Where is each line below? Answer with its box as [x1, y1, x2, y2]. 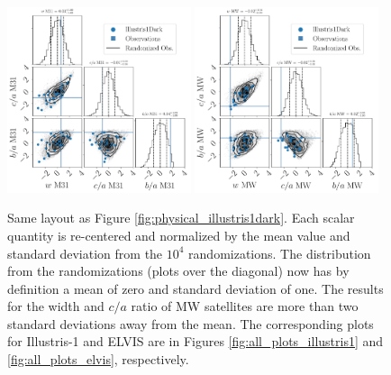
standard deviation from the [7, 243, 163, 262]
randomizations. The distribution [188, 243, 371, 262]
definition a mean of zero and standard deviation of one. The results [7, 279, 384, 297]
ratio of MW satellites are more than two [131, 297, 359, 316]
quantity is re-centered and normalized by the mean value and [7, 225, 350, 244]
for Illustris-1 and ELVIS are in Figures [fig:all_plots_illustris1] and [7, 332, 384, 351]
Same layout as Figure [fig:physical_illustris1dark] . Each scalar [7, 208, 355, 227]
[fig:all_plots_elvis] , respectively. [7, 350, 189, 369]
